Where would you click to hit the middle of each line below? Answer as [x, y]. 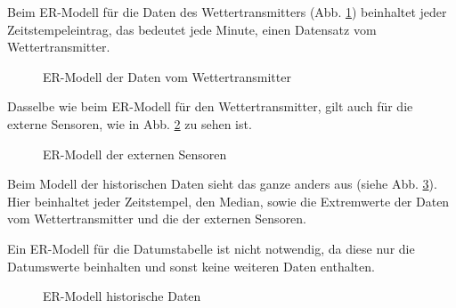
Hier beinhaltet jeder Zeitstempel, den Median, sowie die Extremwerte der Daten [228, 201]
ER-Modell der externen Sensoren [135, 154]
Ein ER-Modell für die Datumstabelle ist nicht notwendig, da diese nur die [211, 248]
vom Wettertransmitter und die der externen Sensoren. [157, 219]
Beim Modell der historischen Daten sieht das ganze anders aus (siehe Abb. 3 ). [222, 184]
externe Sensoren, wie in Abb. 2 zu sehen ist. [130, 123]
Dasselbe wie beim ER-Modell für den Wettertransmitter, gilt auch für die [210, 106]
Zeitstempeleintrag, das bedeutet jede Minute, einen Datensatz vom [192, 29]
